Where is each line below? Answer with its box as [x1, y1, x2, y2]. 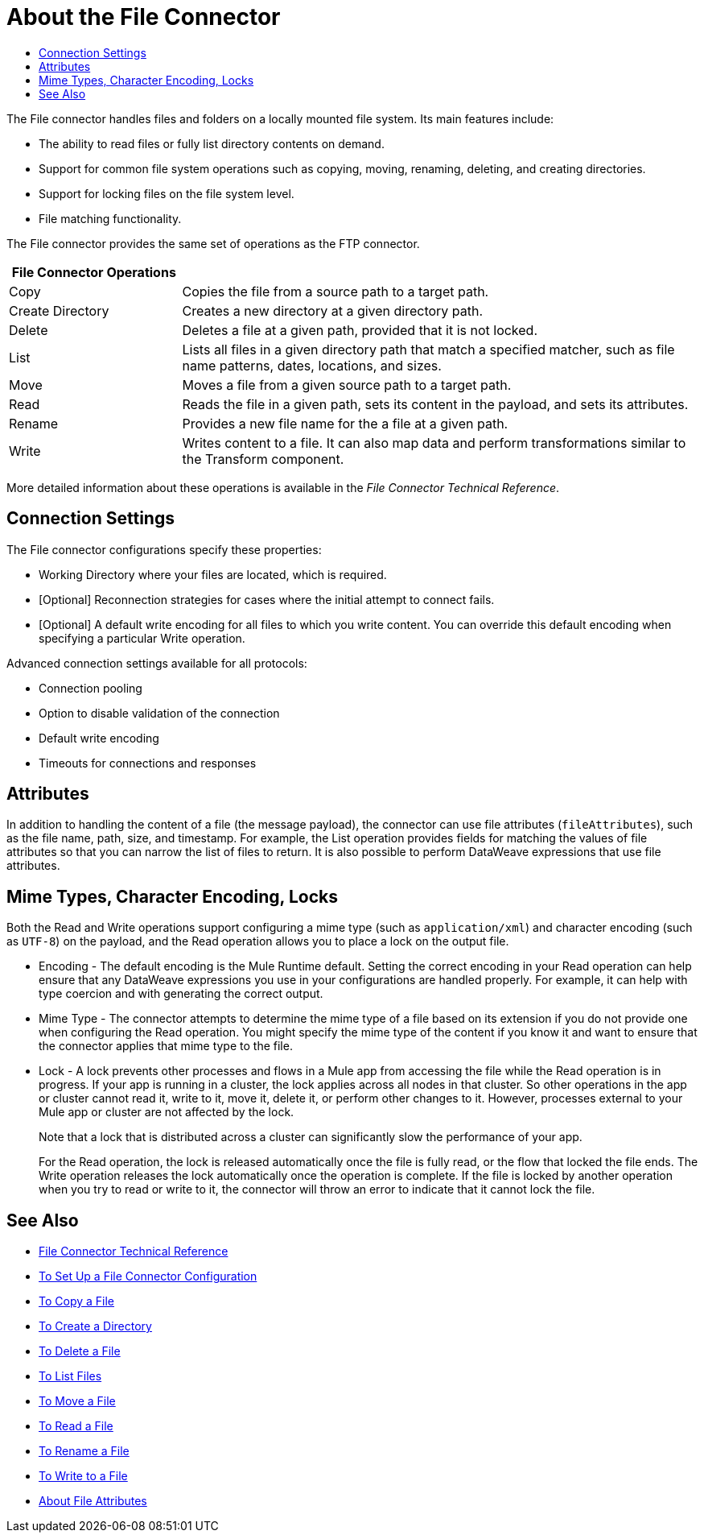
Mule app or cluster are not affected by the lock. [39, 1105, 294, 1119]
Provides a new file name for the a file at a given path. [182, 415, 508, 432]
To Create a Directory [39, 1319, 152, 1334]
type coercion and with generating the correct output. [39, 987, 323, 1001]
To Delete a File [39, 1344, 121, 1359]
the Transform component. [182, 450, 344, 467]
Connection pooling [39, 681, 142, 695]
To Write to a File [39, 1469, 128, 1483]
